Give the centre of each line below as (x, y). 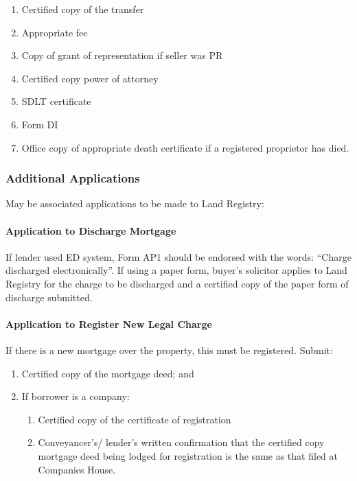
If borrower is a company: (76, 396)
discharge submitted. (49, 297)
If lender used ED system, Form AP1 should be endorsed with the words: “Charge (178, 256)
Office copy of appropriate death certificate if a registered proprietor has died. (185, 147)
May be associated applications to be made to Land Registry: (135, 203)
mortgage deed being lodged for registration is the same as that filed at (188, 455)
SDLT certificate (56, 101)
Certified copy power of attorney (90, 78)
